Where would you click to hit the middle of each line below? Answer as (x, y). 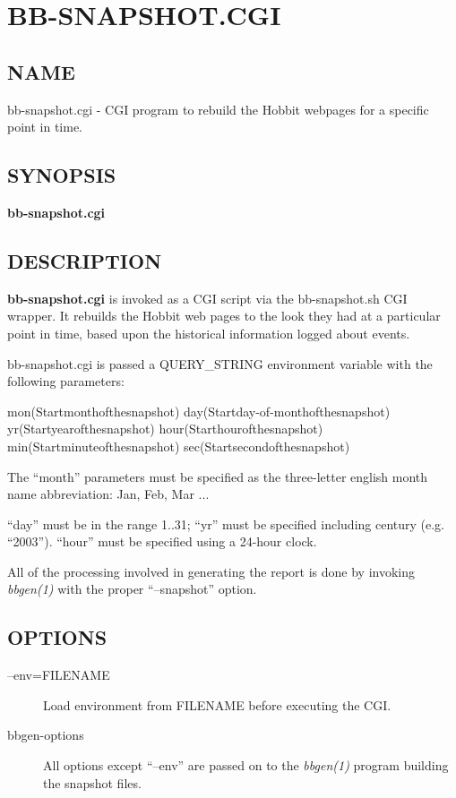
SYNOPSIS (62, 175)
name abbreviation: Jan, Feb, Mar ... (108, 494)
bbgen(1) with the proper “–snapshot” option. (132, 589)
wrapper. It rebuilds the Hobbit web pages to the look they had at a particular (224, 316)
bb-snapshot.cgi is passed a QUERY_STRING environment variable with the (220, 363)
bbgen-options (46, 735)
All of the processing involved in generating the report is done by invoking (211, 571)
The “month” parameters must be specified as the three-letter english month (218, 476)
